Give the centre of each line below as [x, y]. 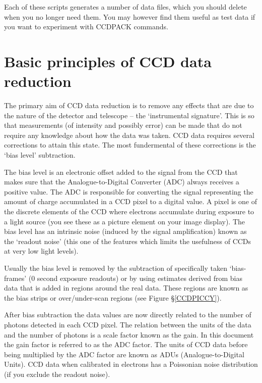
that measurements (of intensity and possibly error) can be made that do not [123, 125]
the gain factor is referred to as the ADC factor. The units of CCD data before [126, 344]
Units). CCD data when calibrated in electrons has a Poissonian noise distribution [131, 364]
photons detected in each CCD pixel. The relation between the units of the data [128, 324]
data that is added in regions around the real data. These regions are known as [126, 288]
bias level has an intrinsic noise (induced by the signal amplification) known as [125, 231]
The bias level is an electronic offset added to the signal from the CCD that [121, 172]
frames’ [15, 278]
